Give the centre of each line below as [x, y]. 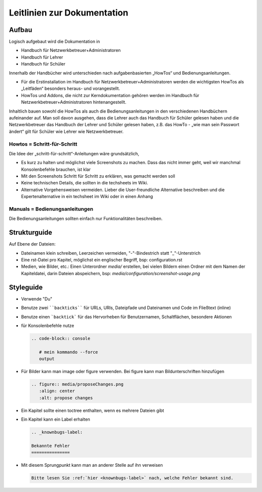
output [47, 359]
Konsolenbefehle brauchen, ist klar [56, 169]
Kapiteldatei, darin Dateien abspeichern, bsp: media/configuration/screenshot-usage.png [111, 273]
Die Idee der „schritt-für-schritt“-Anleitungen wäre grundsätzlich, [74, 153]
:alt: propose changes [66, 398]
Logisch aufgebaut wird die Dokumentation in [55, 42]
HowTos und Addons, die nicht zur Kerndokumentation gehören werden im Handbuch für [110, 95]
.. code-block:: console [61, 338]
